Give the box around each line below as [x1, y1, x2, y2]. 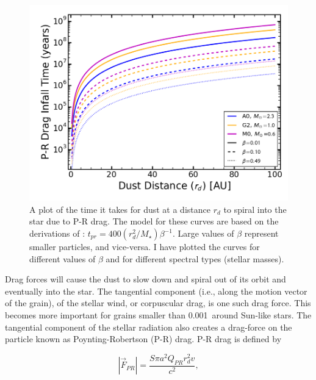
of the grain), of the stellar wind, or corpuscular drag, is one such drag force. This [5, 296, 311, 309]
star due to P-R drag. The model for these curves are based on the [29, 215, 279, 228]
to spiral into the [223, 203, 287, 215]
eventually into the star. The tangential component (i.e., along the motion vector [5, 284, 307, 297]
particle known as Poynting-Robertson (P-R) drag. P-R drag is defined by [5, 332, 282, 345]
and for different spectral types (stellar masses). [106, 252, 284, 265]
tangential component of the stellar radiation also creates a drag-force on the [5, 320, 292, 333]
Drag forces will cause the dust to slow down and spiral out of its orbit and [5, 273, 286, 285]
